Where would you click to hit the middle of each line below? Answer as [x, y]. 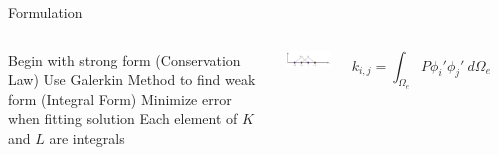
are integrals [87, 137]
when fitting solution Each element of [123, 118]
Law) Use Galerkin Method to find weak [132, 79]
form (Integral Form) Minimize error [120, 98]
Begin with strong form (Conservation [124, 59]
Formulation [45, 12]
